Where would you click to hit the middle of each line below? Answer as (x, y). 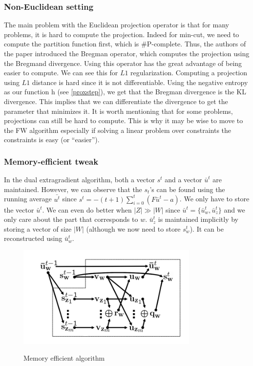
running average (28, 199)
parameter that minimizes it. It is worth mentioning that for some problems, (118, 111)
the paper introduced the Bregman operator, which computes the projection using (127, 53)
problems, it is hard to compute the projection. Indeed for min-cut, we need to (122, 34)
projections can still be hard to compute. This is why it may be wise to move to (124, 120)
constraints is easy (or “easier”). (52, 140)
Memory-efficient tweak (51, 161)
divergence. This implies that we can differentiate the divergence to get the (116, 101)
